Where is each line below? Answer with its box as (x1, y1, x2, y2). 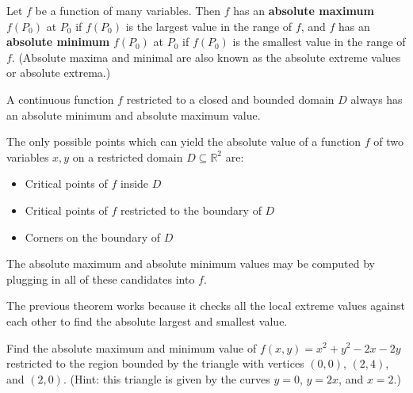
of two (373, 133, 404, 150)
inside (120, 175, 149, 192)
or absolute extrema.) (6, 64, 111, 81)
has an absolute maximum (233, 2, 374, 18)
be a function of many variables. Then (35, 2, 221, 18)
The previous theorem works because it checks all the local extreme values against (6, 297, 405, 314)
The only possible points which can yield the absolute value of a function (6, 133, 361, 150)
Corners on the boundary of (25, 228, 160, 245)
